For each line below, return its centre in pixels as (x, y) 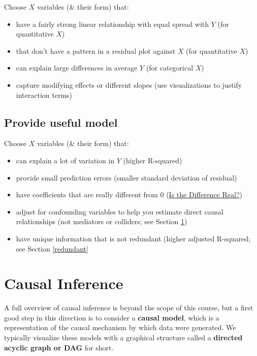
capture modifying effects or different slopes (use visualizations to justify (129, 84)
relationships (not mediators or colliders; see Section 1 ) (102, 221)
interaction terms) (44, 95)
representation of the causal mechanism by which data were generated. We (120, 327)
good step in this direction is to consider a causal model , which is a (112, 317)
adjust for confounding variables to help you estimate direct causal (120, 211)
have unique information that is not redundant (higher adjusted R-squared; (133, 238)
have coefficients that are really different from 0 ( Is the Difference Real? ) (129, 194)
